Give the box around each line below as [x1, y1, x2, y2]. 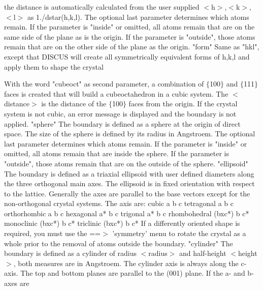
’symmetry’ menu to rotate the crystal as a [112, 228, 246, 239]
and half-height [179, 248, 226, 258]
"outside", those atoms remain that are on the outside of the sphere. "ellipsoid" [4, 158, 248, 168]
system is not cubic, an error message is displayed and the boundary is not [4, 108, 237, 119]
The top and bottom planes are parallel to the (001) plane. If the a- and [20, 268, 245, 278]
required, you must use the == [4, 228, 101, 239]
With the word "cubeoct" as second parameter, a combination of [4, 78, 204, 89]
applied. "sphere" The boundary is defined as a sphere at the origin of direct [4, 118, 241, 129]
